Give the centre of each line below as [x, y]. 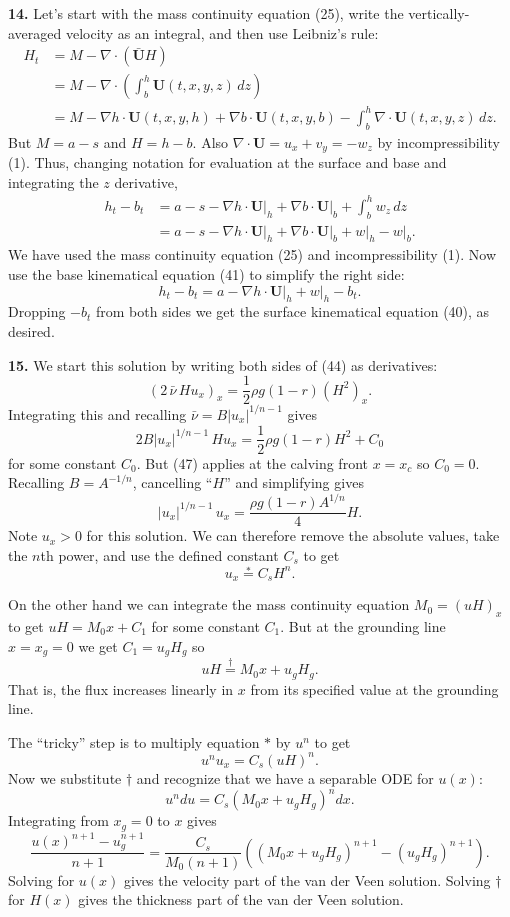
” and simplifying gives [294, 482]
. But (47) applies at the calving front [252, 462]
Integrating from [58, 820]
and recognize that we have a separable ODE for [285, 777]
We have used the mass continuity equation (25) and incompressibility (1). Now [252, 254]
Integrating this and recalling [97, 413]
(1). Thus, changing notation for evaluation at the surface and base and [227, 162]
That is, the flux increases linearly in [121, 688]
